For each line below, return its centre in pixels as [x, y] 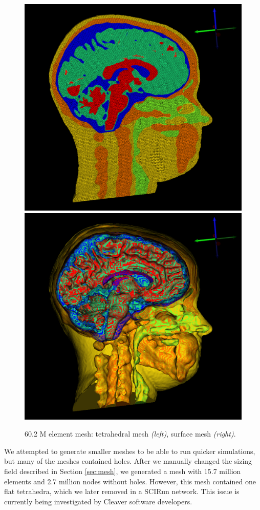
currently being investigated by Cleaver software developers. [98, 501]
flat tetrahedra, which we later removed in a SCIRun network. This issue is [122, 491]
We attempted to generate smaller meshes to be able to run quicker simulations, [130, 451]
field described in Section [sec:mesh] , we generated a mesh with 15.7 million [123, 471]
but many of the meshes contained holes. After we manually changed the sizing [128, 461]
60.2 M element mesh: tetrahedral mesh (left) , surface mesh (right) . [130, 434]
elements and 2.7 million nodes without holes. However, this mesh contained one [130, 481]
